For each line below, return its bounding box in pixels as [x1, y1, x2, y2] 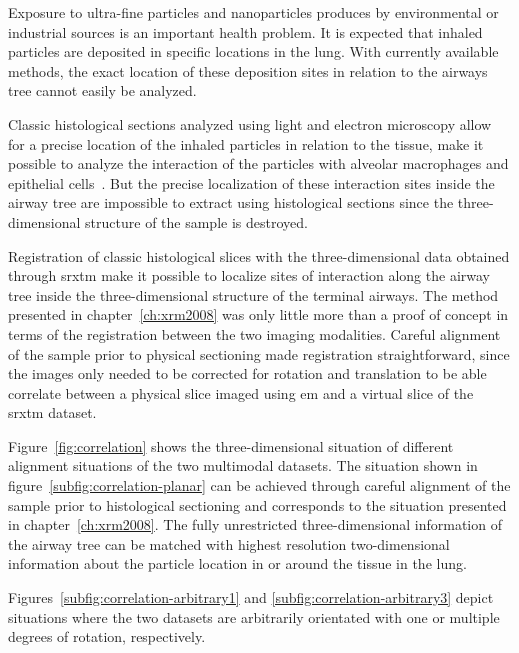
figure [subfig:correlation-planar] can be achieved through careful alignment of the [8, 475, 511, 496]
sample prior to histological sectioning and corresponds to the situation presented [8, 494, 507, 515]
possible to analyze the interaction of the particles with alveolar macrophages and [8, 153, 509, 174]
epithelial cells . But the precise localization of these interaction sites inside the [8, 172, 495, 193]
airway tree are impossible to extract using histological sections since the [8, 192, 454, 213]
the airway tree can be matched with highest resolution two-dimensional [8, 533, 450, 554]
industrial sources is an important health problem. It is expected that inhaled [8, 21, 483, 42]
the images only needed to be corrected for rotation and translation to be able [8, 363, 487, 384]
